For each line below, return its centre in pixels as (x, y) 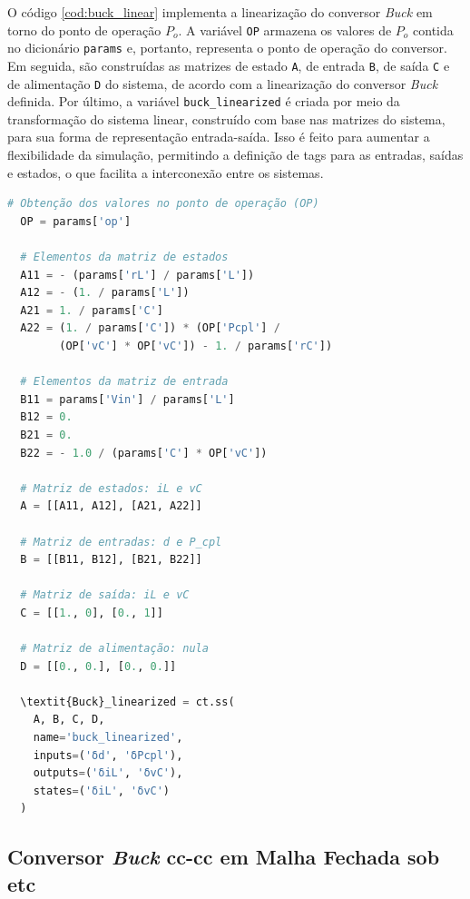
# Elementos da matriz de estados (124, 257)
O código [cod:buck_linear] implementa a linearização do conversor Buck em (220, 12)
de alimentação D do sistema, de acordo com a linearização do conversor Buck (223, 83)
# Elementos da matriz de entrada (124, 382)
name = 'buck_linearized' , (108, 738)
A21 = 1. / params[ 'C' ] (92, 310)
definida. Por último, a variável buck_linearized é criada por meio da (204, 101)
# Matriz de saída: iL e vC (105, 595)
